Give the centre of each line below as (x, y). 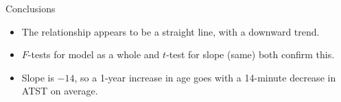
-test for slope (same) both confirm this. (250, 54)
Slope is (38, 77)
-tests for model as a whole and (94, 54)
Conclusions (31, 8)
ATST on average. (60, 91)
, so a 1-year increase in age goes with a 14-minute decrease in (205, 77)
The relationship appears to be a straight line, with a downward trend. (170, 31)
